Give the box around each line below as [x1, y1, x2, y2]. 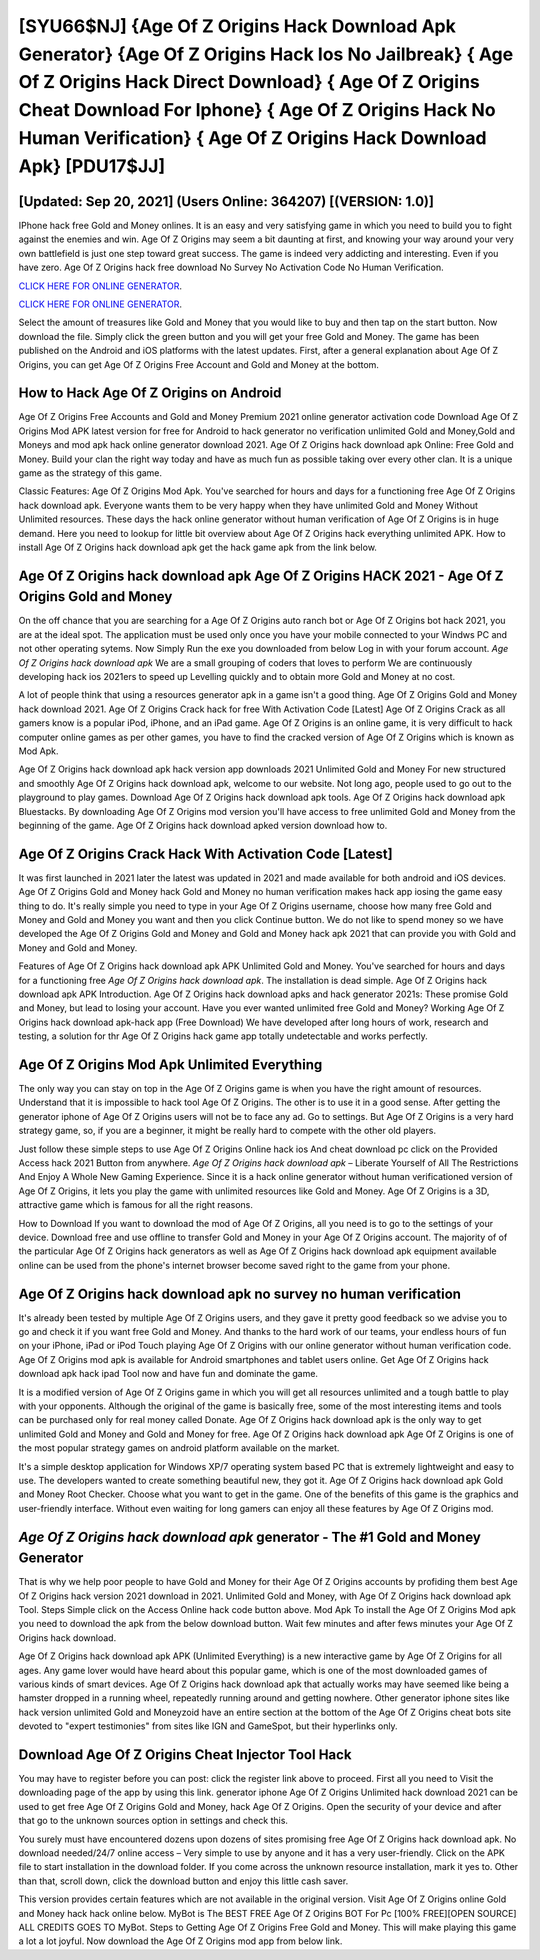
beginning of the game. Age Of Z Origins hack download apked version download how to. [18, 819, 388, 831]
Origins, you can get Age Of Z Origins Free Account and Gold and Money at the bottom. [18, 358, 380, 370]
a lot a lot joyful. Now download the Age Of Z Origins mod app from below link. [18, 1935, 343, 1947]
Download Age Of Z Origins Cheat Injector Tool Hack [18, 1746, 352, 1763]
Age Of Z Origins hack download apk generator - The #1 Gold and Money [18, 1528, 482, 1545]
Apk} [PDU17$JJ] [18, 155, 165, 177]
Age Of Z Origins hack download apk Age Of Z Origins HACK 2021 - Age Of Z [18, 567, 504, 584]
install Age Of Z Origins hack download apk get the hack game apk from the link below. [18, 541, 377, 553]
